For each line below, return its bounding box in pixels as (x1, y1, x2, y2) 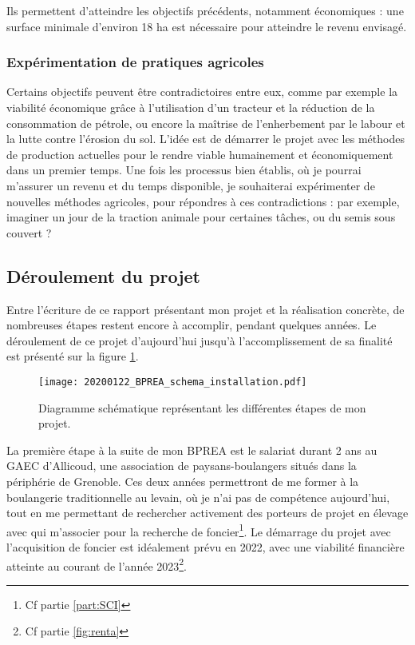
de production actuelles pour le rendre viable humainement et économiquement (6, 145, 393, 162)
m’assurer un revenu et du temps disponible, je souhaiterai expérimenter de (6, 177, 375, 193)
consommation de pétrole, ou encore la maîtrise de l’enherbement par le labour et (6, 114, 405, 131)
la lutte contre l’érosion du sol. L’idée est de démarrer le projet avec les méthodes (6, 130, 405, 147)
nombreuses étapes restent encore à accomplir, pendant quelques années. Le (6, 317, 377, 333)
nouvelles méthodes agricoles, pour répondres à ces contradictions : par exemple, (6, 193, 400, 209)
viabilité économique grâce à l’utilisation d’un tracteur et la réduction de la (6, 99, 375, 115)
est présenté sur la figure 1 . (6, 348, 139, 364)
